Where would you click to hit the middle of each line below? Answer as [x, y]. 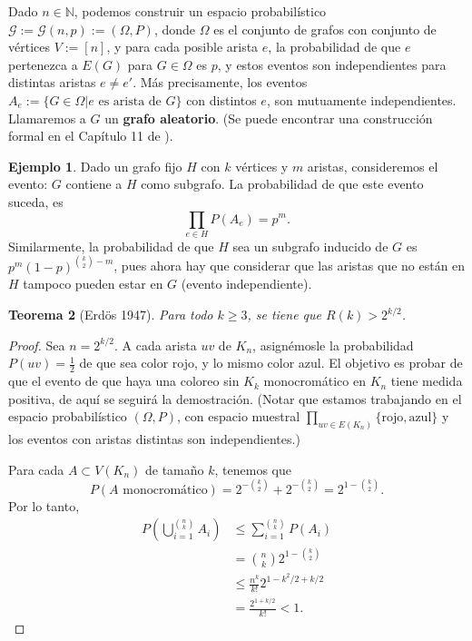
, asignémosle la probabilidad [333, 345]
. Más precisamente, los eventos [220, 82]
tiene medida [427, 381]
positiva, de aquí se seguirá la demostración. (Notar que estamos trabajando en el [235, 398]
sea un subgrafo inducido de [310, 246]
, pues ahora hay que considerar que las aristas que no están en [290, 266]
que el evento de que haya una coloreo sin [124, 381]
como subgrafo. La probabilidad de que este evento [282, 184]
